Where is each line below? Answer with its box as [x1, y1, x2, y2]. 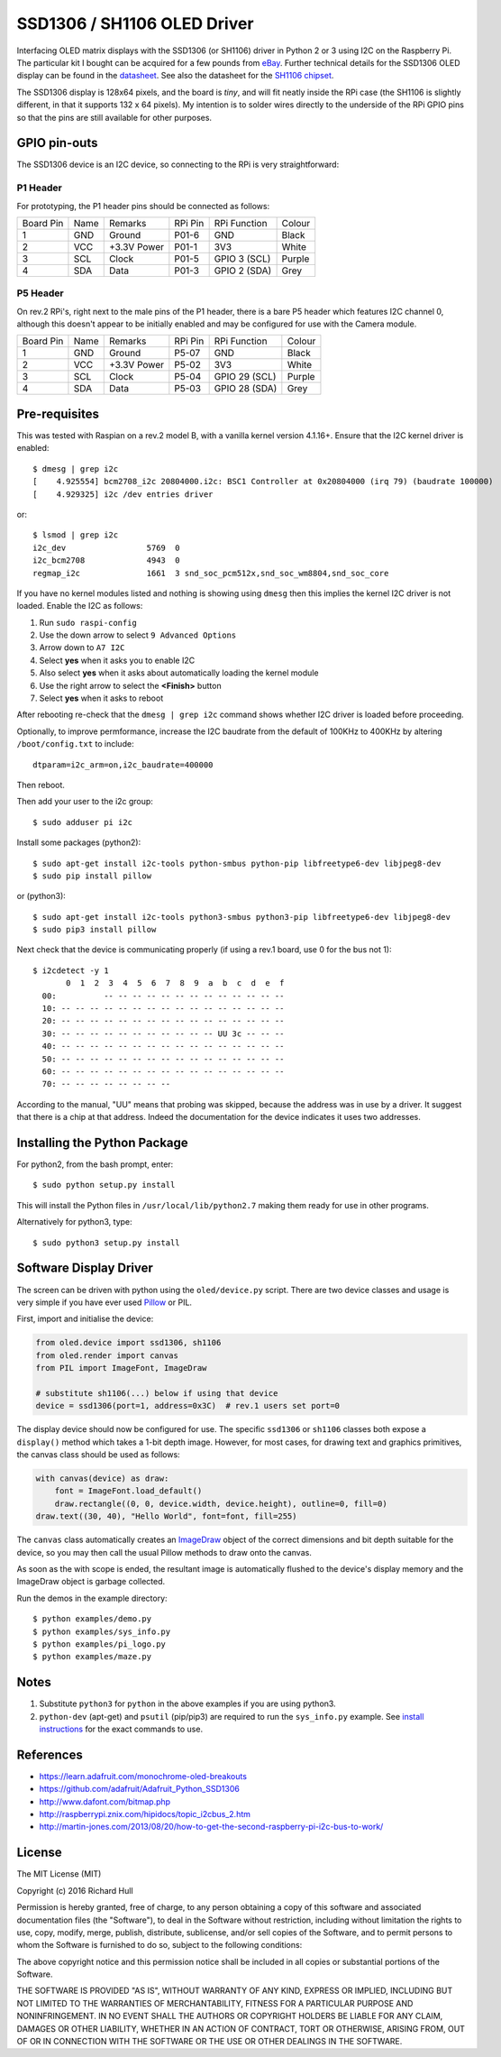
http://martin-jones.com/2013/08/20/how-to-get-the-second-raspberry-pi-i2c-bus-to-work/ [39, 1822, 384, 1832]
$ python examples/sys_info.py [32, 1626, 171, 1637]
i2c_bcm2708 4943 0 [32, 556, 180, 565]
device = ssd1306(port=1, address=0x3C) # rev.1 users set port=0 [35, 1400, 341, 1411]
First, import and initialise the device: [16, 1313, 154, 1325]
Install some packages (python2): [16, 837, 141, 848]
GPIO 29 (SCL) [214, 371, 277, 383]
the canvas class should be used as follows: [16, 1449, 180, 1460]
